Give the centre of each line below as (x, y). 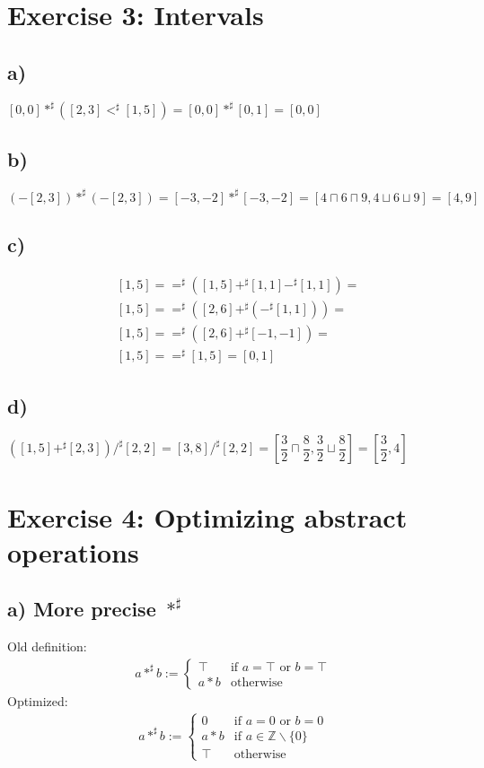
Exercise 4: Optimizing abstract (207, 516)
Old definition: (47, 646)
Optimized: (38, 700)
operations (73, 551)
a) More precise (82, 609)
